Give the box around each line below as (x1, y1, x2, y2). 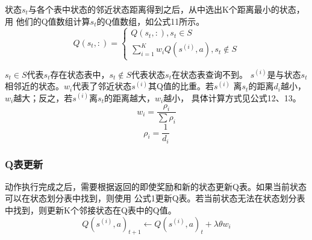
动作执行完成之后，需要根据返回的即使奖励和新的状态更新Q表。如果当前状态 (5, 180, 307, 192)
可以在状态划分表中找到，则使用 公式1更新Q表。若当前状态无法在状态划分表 (5, 192, 305, 204)
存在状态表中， (50, 68, 110, 80)
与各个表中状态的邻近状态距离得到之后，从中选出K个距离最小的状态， (28, 3, 305, 15)
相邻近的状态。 (5, 80, 64, 92)
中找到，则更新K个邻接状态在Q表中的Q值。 (5, 204, 176, 216)
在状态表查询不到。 (172, 68, 248, 80)
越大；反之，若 (13, 91, 73, 104)
